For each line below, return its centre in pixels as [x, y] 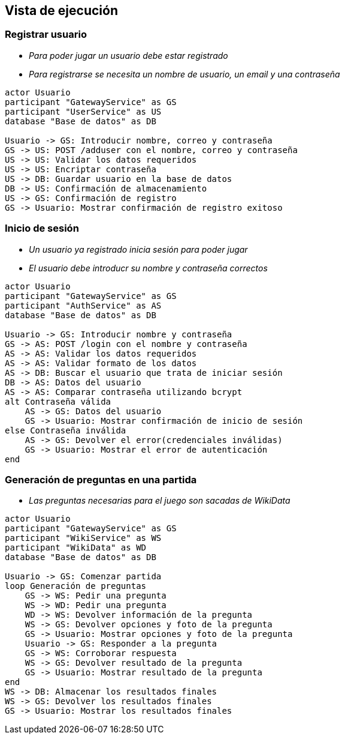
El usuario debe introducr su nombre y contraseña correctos [148, 268]
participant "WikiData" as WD [76, 548]
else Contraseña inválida [66, 430]
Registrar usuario [46, 35]
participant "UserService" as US [83, 111]
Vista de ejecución [61, 11]
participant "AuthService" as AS [83, 305]
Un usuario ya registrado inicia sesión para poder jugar [138, 249]
